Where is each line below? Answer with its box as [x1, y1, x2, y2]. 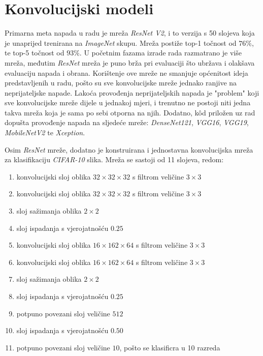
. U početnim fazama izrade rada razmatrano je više [79, 47, 242, 58]
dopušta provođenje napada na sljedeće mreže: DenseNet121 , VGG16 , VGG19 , [5, 117, 249, 128]
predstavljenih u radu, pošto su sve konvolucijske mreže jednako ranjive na [5, 77, 237, 88]
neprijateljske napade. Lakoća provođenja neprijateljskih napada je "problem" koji [5, 87, 259, 98]
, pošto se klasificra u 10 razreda [119, 342, 220, 352]
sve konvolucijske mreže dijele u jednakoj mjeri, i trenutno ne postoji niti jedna [5, 97, 251, 108]
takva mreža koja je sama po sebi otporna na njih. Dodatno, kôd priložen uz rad [5, 107, 255, 117]
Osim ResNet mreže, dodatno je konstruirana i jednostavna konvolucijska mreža [5, 144, 253, 155]
